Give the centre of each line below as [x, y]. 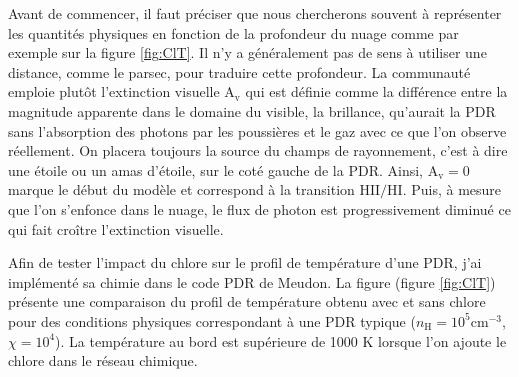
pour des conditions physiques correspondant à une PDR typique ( [212, 320]
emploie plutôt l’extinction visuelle [114, 91]
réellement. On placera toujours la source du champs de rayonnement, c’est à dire [258, 150]
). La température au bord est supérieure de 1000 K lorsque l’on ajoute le [281, 340]
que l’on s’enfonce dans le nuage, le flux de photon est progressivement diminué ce [259, 208]
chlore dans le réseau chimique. [103, 360]
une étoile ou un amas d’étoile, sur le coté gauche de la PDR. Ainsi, [215, 169]
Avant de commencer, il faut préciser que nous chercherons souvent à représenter [255, 13]
